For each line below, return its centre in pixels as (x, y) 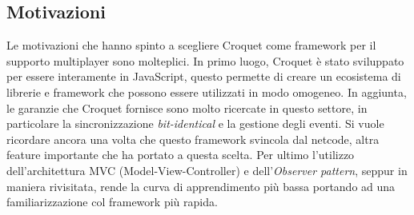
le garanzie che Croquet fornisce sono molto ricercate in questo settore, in (187, 107)
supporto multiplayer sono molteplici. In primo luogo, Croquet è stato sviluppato (205, 60)
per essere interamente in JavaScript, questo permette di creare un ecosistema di (204, 76)
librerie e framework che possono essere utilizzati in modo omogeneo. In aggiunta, (207, 92)
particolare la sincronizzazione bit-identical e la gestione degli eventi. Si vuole (195, 123)
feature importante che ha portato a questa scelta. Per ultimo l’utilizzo (181, 155)
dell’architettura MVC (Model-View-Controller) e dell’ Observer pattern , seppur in (207, 170)
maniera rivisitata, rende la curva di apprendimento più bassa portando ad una (201, 186)
